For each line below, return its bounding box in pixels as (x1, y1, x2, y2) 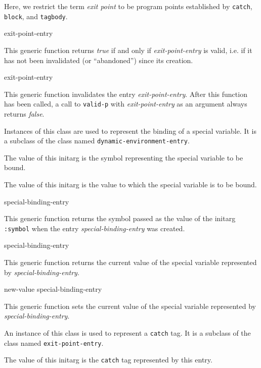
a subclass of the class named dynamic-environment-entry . (4, 135, 190, 146)
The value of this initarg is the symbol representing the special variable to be (4, 152, 243, 163)
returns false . (4, 108, 45, 119)
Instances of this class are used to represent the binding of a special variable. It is (4, 125, 256, 136)
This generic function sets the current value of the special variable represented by (4, 300, 256, 311)
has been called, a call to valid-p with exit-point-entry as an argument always (4, 98, 247, 109)
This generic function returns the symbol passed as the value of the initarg (4, 213, 236, 224)
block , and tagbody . (4, 11, 68, 21)
